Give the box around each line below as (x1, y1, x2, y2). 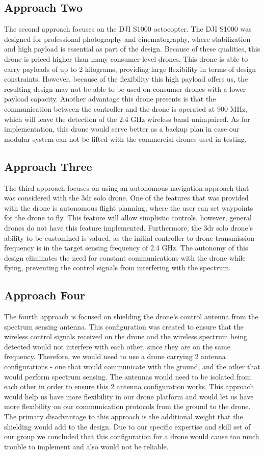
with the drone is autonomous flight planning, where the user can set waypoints (4, 202, 253, 213)
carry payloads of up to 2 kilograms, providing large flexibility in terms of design (4, 63, 256, 74)
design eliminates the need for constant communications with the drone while (4, 252, 246, 263)
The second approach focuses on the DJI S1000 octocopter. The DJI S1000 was (4, 23, 252, 34)
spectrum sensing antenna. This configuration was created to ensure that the (4, 321, 244, 332)
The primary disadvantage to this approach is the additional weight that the (4, 411, 243, 422)
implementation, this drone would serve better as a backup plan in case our (4, 123, 240, 134)
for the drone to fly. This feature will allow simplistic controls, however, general (4, 212, 252, 223)
